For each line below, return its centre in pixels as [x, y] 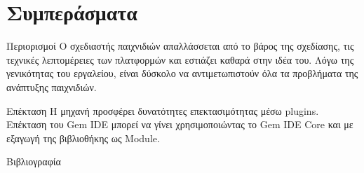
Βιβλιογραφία [34, 161]
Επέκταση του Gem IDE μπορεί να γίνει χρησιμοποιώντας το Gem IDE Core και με [180, 124]
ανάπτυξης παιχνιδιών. [52, 86]
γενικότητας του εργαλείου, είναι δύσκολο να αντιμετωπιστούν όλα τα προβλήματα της [182, 73]
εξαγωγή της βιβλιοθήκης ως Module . [83, 138]
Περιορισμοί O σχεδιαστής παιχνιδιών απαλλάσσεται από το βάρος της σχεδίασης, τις [180, 46]
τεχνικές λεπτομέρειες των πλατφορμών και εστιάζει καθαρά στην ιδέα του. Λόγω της [180, 59]
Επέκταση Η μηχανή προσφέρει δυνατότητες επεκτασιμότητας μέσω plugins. [163, 110]
